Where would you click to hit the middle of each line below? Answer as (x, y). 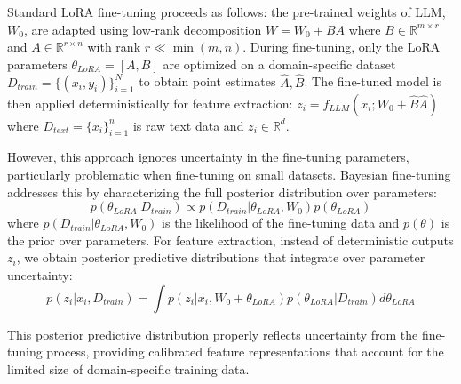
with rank (114, 47)
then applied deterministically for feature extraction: (150, 103)
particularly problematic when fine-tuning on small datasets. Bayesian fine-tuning (229, 174)
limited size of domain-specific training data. (128, 368)
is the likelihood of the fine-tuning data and (281, 223)
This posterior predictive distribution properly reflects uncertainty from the (213, 334)
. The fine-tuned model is (373, 81)
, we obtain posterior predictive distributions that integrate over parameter (221, 257)
